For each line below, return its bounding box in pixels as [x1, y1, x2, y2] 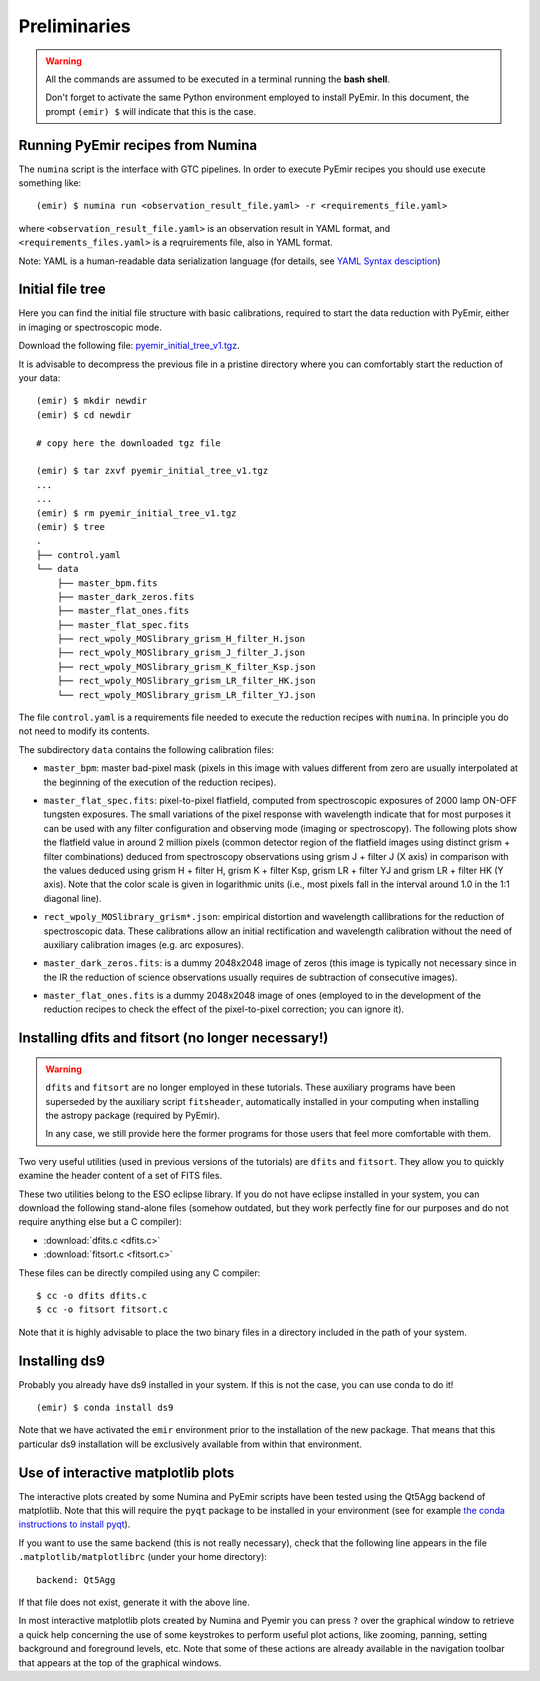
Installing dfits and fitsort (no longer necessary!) [18, 1030, 329, 1047]
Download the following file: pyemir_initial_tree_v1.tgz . [18, 340, 240, 352]
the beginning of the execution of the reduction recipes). [43, 776, 277, 788]
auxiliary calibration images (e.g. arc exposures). [43, 938, 245, 950]
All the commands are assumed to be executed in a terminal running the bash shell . [45, 73, 390, 85]
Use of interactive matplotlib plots [18, 1464, 235, 1481]
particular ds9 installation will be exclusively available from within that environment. [18, 1438, 362, 1450]
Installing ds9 [18, 1352, 105, 1369]
